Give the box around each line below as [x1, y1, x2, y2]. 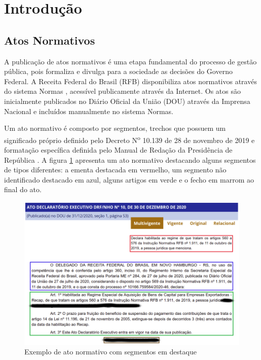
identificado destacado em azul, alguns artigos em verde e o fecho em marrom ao [4, 174, 254, 185]
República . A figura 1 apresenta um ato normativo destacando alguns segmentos [4, 154, 256, 165]
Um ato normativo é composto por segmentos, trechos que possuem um [4, 123, 226, 133]
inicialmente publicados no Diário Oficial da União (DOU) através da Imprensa [4, 95, 250, 106]
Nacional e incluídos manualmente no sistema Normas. [4, 105, 173, 116]
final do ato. [4, 184, 42, 195]
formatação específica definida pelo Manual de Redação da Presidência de [4, 144, 233, 155]
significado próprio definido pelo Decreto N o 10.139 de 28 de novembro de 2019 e [4, 133, 255, 145]
